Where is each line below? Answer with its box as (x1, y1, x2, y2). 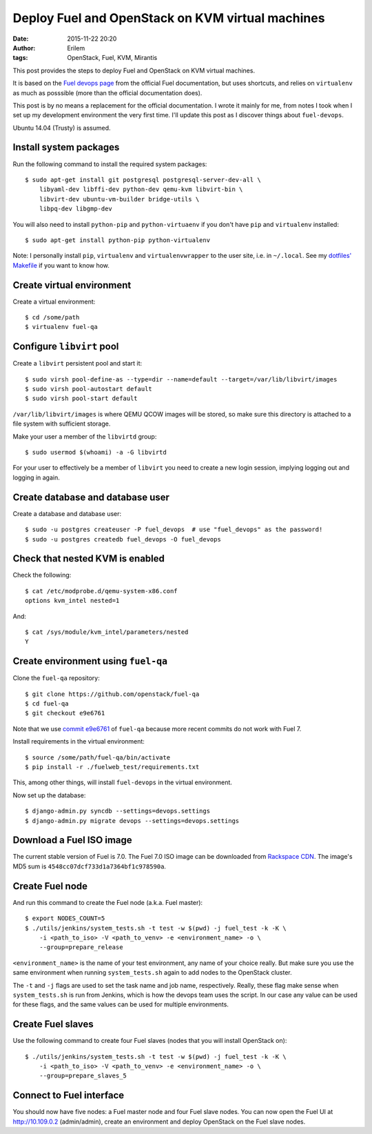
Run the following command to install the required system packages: (12, 159, 207, 168)
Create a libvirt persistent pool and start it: (12, 359, 143, 368)
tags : (12, 54, 28, 62)
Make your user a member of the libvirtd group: (12, 432, 157, 441)
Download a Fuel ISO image (12, 835, 132, 846)
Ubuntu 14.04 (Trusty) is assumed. (12, 123, 111, 132)
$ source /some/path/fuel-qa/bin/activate (25, 753, 171, 762)
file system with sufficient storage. (12, 419, 111, 428)
